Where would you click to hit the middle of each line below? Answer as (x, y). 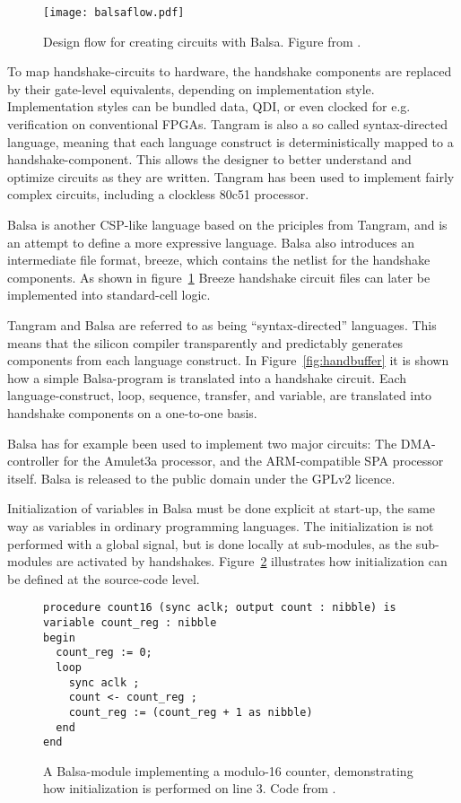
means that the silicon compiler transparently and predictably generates (205, 342)
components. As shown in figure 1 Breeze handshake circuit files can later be (219, 277)
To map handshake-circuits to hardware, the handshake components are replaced (230, 71)
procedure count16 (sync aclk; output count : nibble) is (220, 608)
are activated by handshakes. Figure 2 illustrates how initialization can (252, 561)
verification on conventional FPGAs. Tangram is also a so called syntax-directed (227, 124)
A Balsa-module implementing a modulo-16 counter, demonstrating (228, 770)
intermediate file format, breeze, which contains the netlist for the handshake (219, 260)
